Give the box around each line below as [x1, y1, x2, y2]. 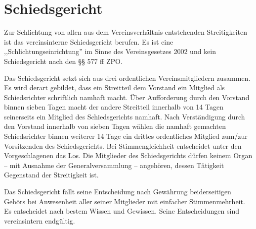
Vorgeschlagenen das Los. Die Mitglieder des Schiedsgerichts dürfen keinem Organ [4, 150, 253, 161]
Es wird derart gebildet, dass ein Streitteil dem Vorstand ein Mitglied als [4, 82, 225, 93]
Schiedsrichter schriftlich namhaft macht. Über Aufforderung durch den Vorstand [4, 92, 250, 102]
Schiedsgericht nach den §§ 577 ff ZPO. [4, 56, 123, 66]
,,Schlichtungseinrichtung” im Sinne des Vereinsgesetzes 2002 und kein [4, 46, 216, 57]
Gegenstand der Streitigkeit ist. [4, 170, 99, 180]
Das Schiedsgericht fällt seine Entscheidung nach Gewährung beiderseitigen [4, 186, 231, 197]
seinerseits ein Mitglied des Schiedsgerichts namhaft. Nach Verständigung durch [4, 111, 245, 121]
